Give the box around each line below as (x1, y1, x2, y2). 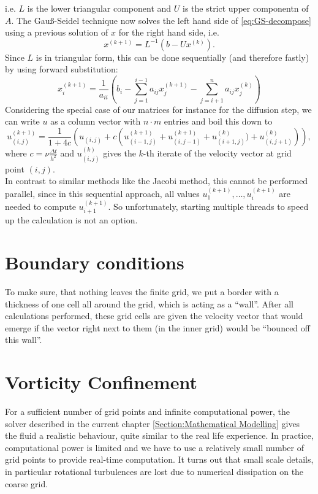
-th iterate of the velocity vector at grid (143, 147, 292, 160)
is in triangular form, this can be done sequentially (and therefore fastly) (36, 50, 309, 63)
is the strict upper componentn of (182, 2, 309, 14)
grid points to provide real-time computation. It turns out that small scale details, (5, 453, 314, 466)
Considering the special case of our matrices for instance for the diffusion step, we (5, 102, 312, 115)
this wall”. (5, 333, 42, 346)
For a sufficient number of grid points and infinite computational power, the (5, 405, 290, 418)
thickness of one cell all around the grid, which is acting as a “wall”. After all (5, 297, 293, 310)
